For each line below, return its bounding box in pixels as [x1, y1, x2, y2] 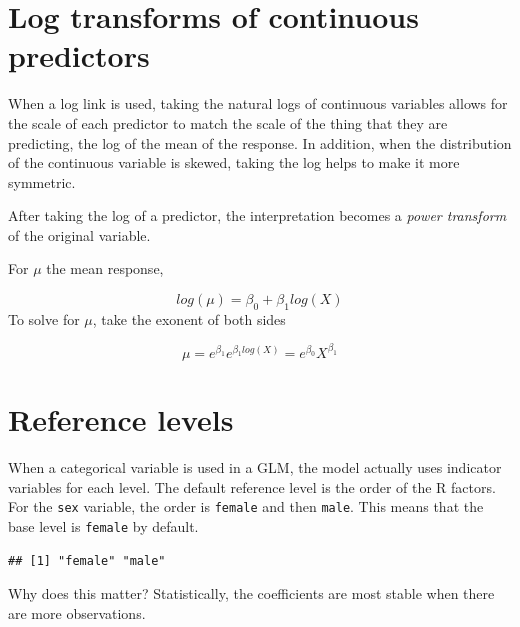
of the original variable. [8, 224, 151, 245]
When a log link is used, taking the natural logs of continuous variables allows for [8, 93, 508, 114]
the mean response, [46, 258, 164, 279]
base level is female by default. [8, 515, 199, 536]
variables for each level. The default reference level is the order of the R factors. [8, 476, 496, 497]
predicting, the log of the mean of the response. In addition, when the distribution [8, 132, 512, 153]
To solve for [8, 308, 80, 329]
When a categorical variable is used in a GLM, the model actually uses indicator [8, 457, 502, 478]
